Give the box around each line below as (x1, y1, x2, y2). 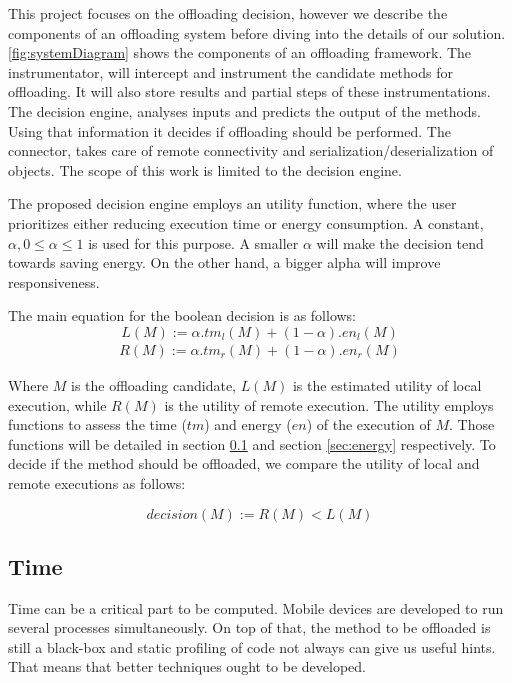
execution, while (8, 394, 107, 415)
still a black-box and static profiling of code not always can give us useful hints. (8, 636, 496, 657)
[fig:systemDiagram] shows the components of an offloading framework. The (8, 42, 472, 63)
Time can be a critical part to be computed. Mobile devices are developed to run (8, 597, 504, 618)
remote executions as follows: (8, 472, 186, 493)
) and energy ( (204, 414, 292, 435)
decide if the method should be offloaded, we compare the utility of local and (8, 453, 480, 474)
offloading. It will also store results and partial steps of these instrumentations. (8, 81, 491, 102)
